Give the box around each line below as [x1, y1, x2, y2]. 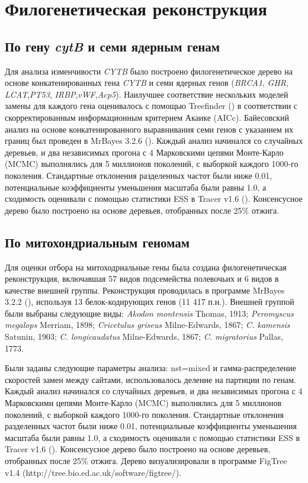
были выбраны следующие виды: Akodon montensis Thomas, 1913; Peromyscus [5, 307, 294, 319]
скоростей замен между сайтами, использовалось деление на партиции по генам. [5, 373, 296, 385]
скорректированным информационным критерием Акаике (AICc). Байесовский [5, 111, 289, 123]
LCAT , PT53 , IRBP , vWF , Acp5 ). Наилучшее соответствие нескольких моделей [5, 88, 288, 100]
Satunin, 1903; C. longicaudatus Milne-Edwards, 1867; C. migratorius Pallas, [5, 330, 283, 343]
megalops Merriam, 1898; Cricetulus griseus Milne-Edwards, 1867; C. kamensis [5, 318, 290, 331]
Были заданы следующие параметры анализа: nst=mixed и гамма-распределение [5, 362, 296, 374]
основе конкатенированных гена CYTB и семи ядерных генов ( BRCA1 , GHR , [5, 76, 288, 89]
